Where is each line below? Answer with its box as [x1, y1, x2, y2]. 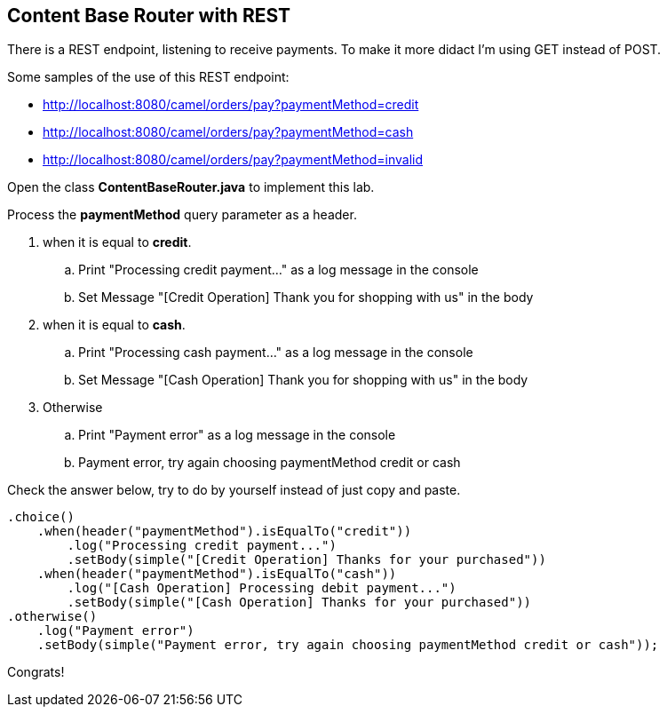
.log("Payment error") [36, 623, 195, 639]
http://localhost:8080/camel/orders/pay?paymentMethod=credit [43, 97, 419, 113]
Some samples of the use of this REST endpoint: [7, 69, 290, 85]
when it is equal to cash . [43, 317, 186, 333]
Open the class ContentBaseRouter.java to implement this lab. [7, 179, 375, 195]
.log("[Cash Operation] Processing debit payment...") [67, 581, 457, 596]
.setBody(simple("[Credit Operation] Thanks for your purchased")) [67, 552, 546, 567]
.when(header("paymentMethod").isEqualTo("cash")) [36, 567, 397, 582]
